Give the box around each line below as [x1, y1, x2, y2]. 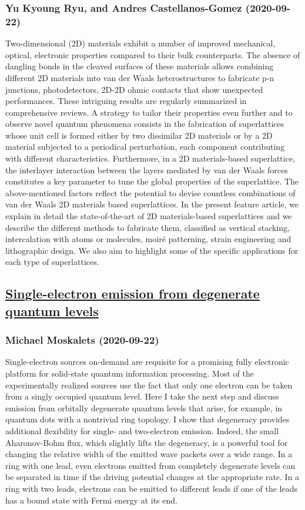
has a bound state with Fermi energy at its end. [5, 494, 177, 506]
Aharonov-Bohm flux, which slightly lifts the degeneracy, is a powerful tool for [5, 436, 288, 448]
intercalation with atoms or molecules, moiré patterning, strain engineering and [5, 233, 291, 245]
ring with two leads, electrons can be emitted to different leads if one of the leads [5, 482, 297, 494]
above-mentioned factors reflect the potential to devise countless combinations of [5, 186, 296, 199]
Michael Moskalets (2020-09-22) [5, 333, 159, 347]
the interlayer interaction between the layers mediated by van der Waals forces [5, 163, 288, 176]
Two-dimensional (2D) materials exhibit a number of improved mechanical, [5, 37, 276, 49]
